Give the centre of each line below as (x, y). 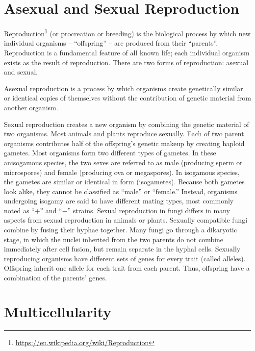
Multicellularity (58, 311)
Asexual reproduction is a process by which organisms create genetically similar (124, 88)
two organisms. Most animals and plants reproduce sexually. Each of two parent (124, 134)
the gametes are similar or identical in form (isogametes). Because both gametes (124, 182)
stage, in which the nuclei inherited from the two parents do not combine (114, 239)
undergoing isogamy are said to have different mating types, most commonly (119, 201)
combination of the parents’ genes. (55, 278)
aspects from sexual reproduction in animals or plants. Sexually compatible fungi (126, 220)
